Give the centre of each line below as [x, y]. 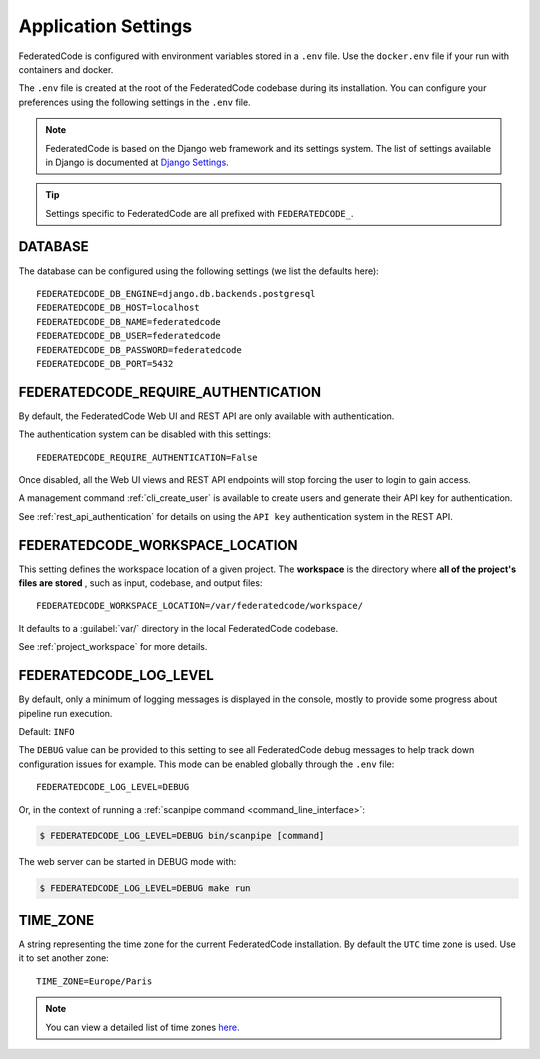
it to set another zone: [63, 958]
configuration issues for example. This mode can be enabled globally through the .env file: [206, 764]
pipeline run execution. [65, 713]
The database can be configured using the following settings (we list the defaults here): [198, 271]
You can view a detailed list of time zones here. [142, 1027]
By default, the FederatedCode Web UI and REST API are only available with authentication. [206, 416]
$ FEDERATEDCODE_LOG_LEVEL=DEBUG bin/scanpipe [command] [182, 836]
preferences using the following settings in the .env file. [134, 102]
